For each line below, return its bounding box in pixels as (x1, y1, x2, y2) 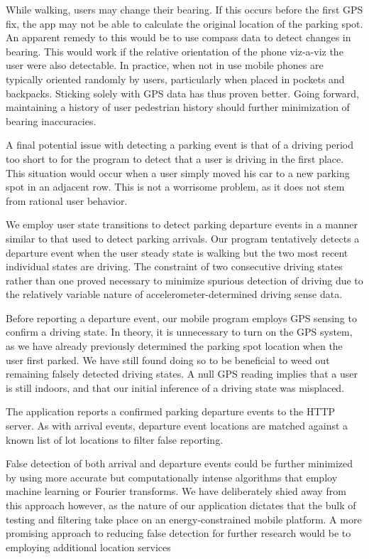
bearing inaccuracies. (6, 113, 97, 128)
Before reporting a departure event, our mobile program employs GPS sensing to (6, 310, 357, 325)
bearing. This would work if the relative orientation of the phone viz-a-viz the (6, 43, 343, 58)
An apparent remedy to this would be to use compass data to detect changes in (6, 30, 351, 45)
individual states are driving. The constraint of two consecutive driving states (6, 259, 343, 274)
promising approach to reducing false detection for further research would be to (6, 526, 351, 541)
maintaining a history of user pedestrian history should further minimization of (6, 100, 350, 115)
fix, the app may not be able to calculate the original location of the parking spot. (6, 16, 363, 31)
